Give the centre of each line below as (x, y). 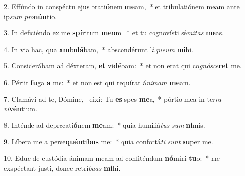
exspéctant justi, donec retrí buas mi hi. (62, 167)
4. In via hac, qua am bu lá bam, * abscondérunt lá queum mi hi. (99, 49)
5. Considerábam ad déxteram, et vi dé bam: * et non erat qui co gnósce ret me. (123, 66)
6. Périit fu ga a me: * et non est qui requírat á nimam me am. (97, 82)
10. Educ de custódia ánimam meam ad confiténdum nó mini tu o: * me (112, 158)
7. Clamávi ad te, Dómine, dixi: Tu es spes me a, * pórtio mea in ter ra (113, 99)
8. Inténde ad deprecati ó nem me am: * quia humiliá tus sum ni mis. (105, 125)
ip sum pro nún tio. (31, 16)
